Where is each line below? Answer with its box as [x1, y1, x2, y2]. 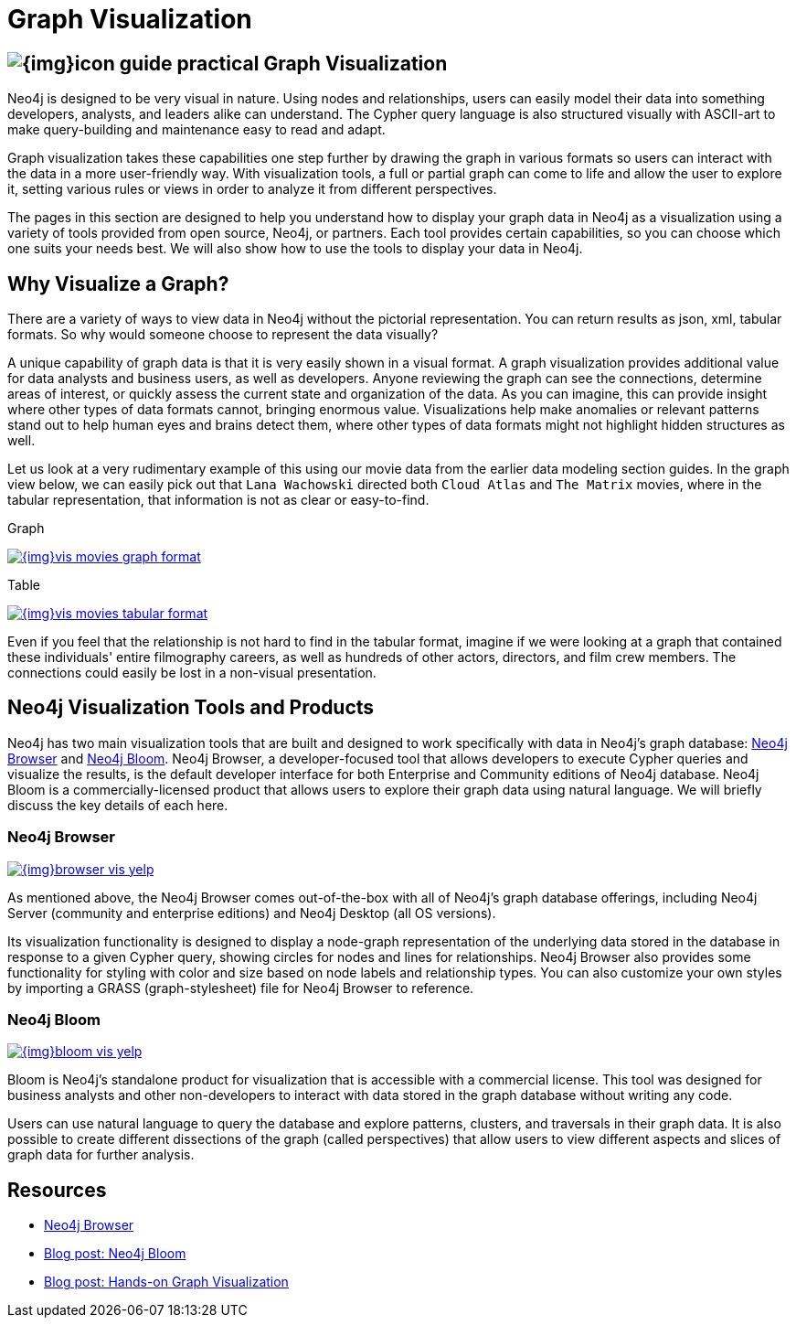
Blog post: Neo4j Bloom [44, 1245, 186, 1262]
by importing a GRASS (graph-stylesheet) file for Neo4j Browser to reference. [7, 979, 474, 996]
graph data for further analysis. [7, 1147, 195, 1163]
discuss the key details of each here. [7, 796, 228, 813]
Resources [7, 1178, 107, 1202]
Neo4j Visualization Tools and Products [7, 696, 375, 720]
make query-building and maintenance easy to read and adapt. [7, 122, 386, 138]
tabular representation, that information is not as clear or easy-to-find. [7, 492, 430, 508]
